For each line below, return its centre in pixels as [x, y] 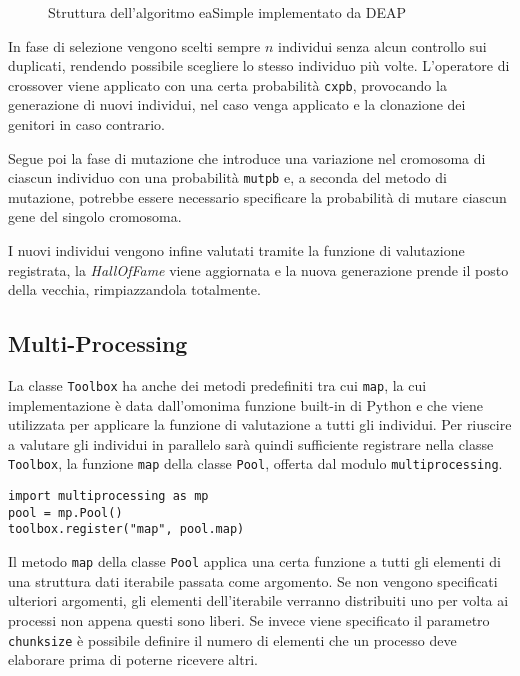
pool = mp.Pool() [65, 512]
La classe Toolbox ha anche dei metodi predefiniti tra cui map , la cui [217, 385]
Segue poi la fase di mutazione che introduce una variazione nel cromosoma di [247, 157]
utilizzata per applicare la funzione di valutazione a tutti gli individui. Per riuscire [260, 424]
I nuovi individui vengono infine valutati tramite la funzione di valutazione [236, 250]
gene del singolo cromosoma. [95, 216]
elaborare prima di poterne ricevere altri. [133, 659]
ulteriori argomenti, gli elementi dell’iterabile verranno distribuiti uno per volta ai [258, 600]
